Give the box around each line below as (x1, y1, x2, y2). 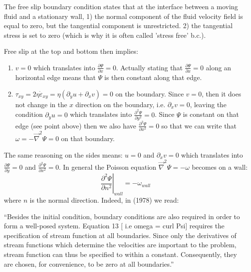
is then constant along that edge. (104, 72, 202, 82)
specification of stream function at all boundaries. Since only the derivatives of (4, 230, 236, 240)
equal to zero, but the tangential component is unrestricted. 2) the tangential (4, 20, 233, 31)
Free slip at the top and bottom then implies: (4, 46, 138, 56)
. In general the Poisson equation (59, 161, 157, 172)
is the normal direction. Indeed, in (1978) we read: (30, 194, 179, 205)
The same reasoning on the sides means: (4, 149, 123, 160)
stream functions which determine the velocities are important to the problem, (4, 240, 236, 250)
